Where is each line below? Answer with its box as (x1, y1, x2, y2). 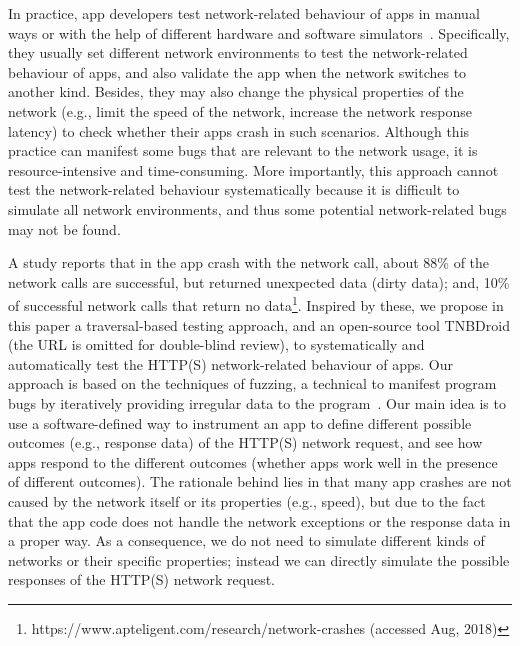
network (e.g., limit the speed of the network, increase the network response (8, 100, 473, 121)
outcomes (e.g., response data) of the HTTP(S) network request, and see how (8, 432, 483, 453)
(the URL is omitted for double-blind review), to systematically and (8, 334, 425, 355)
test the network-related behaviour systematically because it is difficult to (8, 179, 460, 200)
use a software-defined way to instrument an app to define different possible (8, 412, 472, 433)
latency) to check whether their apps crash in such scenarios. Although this (8, 120, 470, 141)
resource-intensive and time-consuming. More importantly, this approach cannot (8, 159, 499, 180)
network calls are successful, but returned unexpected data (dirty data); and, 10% (8, 271, 510, 292)
